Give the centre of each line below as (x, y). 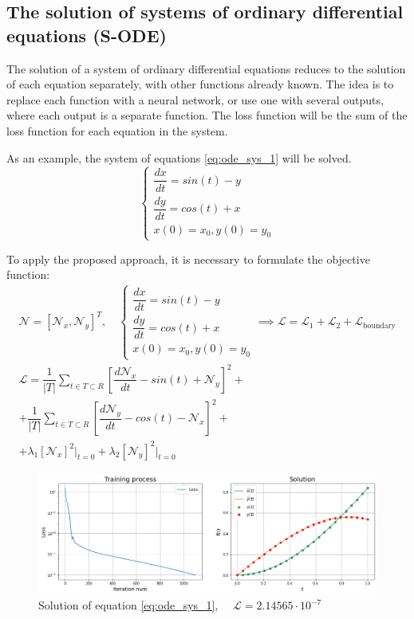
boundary (379, 325)
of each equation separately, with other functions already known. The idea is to (200, 84)
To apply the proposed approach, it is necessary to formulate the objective (188, 259)
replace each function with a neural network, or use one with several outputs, (195, 99)
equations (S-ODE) (87, 35)
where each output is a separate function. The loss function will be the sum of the (207, 115)
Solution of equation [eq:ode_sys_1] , (128, 605)
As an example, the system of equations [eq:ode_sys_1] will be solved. (179, 157)
